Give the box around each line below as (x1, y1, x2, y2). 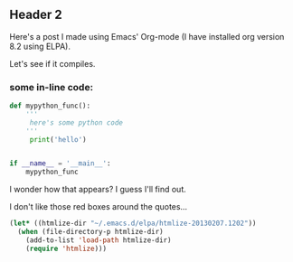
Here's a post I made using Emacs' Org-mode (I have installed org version (9, 31, 285, 42)
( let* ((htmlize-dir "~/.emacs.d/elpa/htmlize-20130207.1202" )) (9, 219, 257, 229)
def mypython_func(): (9, 101, 91, 111)
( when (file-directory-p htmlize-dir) (17, 228, 165, 237)
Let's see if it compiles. (9, 58, 96, 69)
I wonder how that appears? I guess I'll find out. (9, 184, 187, 195)
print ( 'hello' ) (29, 135, 88, 144)
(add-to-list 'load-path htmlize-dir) (25, 235, 172, 245)
